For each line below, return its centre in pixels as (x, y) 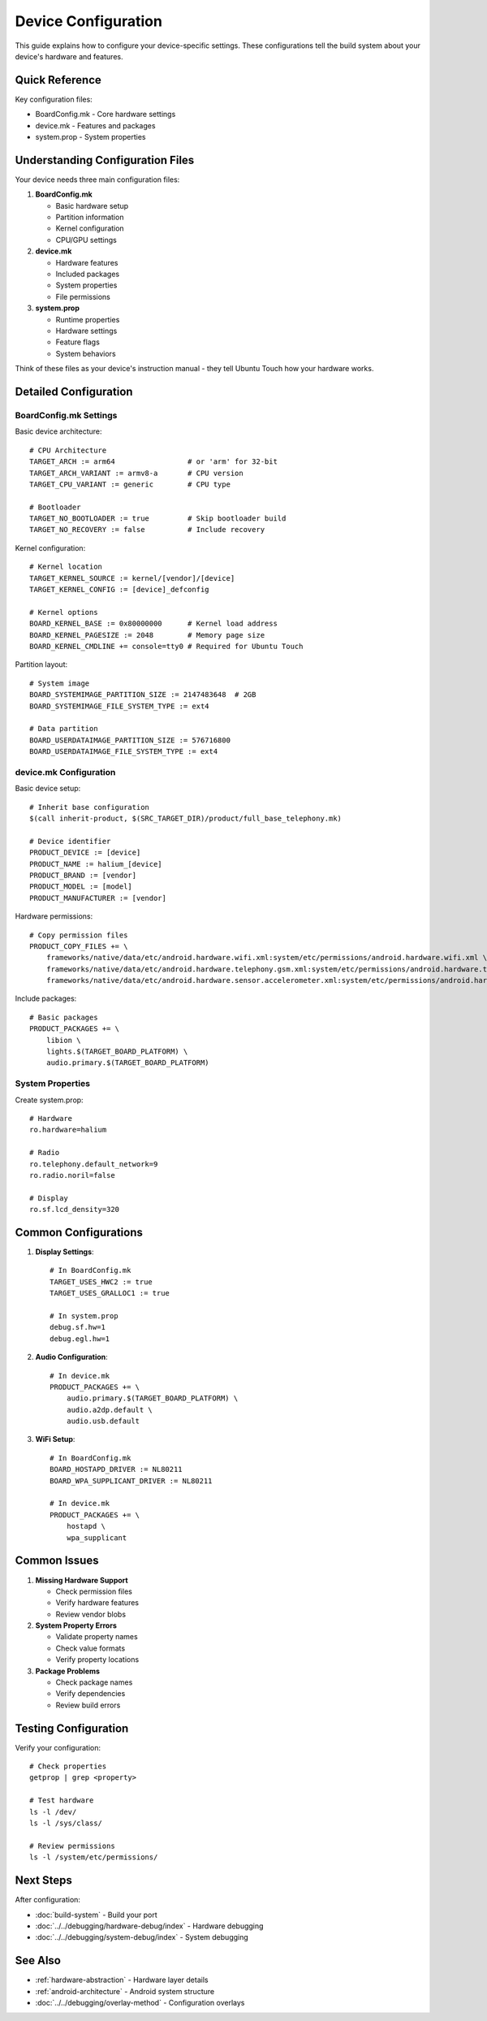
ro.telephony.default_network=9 (94, 1164)
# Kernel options (64, 612)
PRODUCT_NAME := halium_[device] (96, 864)
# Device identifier (70, 841)
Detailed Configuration (74, 391)
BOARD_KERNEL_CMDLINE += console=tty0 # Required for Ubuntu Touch (166, 646)
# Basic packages (64, 1017)
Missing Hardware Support (82, 1580)
